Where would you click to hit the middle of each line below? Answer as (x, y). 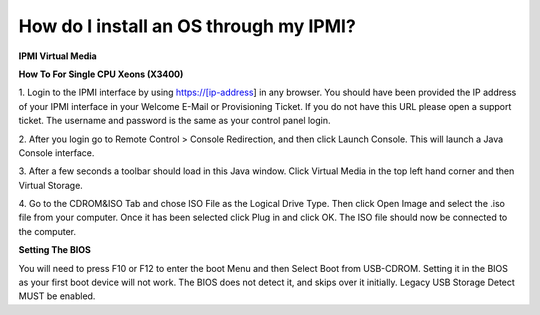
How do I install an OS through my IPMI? (187, 26)
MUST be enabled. (57, 296)
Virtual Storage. (51, 185)
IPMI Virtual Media (57, 56)
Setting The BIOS (55, 250)
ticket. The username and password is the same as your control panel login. (174, 121)
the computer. (47, 231)
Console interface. (56, 152)
